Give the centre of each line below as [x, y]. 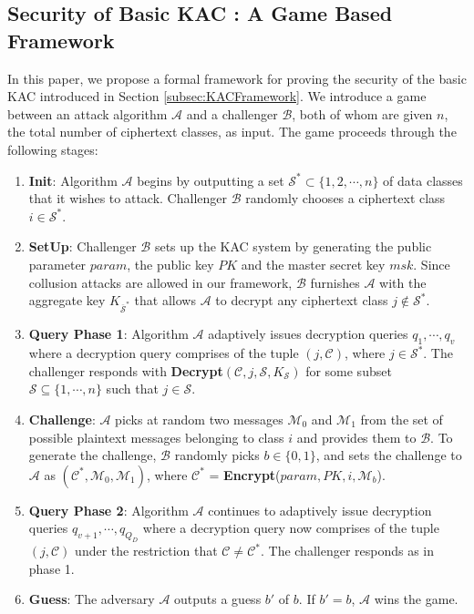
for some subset [349, 370]
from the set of [402, 420]
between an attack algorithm [88, 113]
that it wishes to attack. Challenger [128, 198]
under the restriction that [146, 551]
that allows [165, 300]
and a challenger [232, 113]
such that [132, 389]
